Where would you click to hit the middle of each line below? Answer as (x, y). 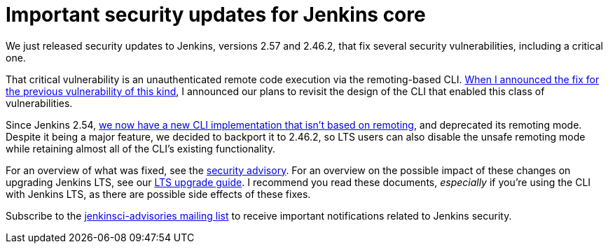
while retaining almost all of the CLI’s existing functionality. (141, 148)
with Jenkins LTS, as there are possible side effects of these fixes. (158, 194)
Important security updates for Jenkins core (216, 15)
